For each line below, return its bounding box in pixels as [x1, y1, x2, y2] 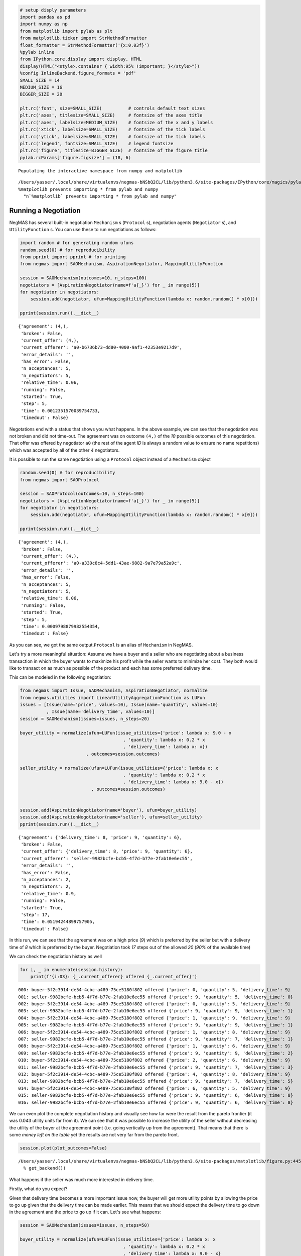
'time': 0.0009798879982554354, [21, 623, 100, 629]
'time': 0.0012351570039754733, [21, 407, 100, 413]
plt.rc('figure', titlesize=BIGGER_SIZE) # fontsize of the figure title [20, 148, 208, 153]
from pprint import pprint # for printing [20, 254, 126, 260]
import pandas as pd [20, 14, 70, 20]
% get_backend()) [23, 1166, 66, 1171]
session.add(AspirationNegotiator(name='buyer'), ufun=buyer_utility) [20, 807, 198, 813]
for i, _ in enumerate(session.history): [20, 967, 123, 972]
